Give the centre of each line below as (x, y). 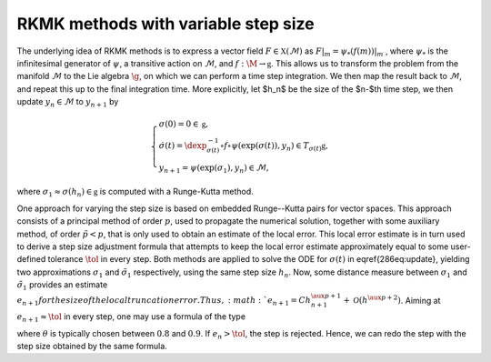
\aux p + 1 (326, 296)
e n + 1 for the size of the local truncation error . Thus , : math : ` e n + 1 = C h (164, 302)
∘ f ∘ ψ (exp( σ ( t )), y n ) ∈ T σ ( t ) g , (274, 147)
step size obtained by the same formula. (92, 346)
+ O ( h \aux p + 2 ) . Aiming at (392, 300)
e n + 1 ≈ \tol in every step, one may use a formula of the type (131, 317)
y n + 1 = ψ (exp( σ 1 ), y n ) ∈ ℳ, (214, 168)
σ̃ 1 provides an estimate (62, 286)
